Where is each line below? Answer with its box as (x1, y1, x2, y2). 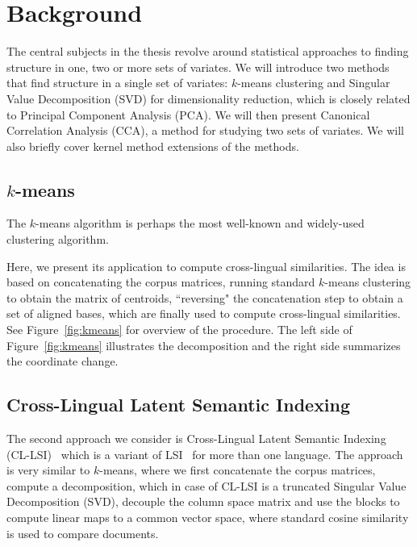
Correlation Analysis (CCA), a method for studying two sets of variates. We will (6, 122, 404, 139)
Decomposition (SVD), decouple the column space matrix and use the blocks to (6, 493, 400, 510)
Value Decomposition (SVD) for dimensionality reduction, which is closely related (6, 90, 411, 106)
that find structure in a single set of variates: (6, 74, 228, 91)
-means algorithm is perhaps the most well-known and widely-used (35, 215, 365, 232)
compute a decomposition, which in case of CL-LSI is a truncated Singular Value (6, 477, 407, 494)
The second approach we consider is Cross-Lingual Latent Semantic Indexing (6, 430, 386, 447)
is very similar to (6, 461, 90, 478)
